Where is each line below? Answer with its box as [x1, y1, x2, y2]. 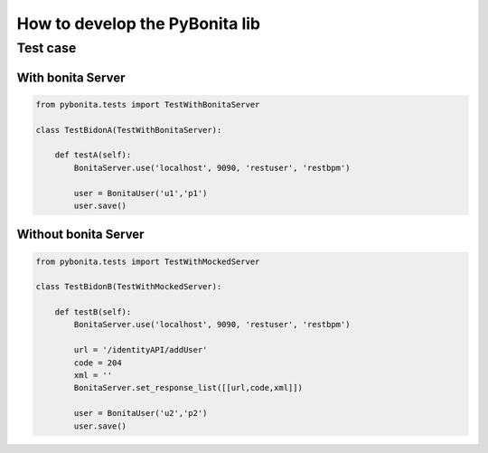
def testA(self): [54, 150, 132, 160]
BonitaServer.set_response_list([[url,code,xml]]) [73, 382, 303, 393]
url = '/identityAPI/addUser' [73, 344, 208, 355]
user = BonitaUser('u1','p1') [73, 188, 208, 198]
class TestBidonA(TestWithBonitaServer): [35, 125, 222, 135]
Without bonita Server [16, 227, 145, 242]
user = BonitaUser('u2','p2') [73, 408, 208, 419]
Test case [16, 40, 77, 56]
